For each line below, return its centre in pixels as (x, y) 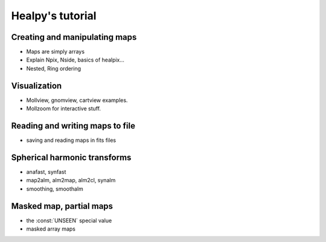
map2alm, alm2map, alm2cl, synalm (71, 180)
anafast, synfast (46, 171)
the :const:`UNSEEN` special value (69, 220)
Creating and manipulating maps (74, 37)
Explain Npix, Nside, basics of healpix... (75, 60)
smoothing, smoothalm (55, 189)
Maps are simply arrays (55, 52)
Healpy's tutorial (54, 16)
